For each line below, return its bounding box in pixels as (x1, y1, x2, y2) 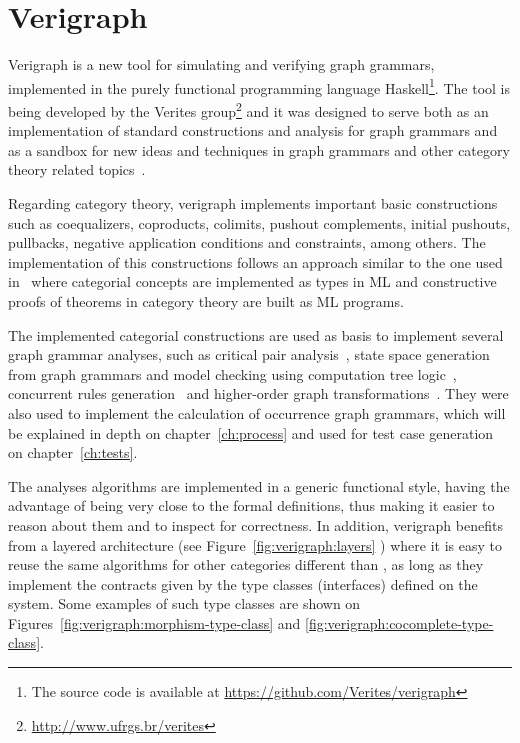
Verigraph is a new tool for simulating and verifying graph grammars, (8, 54, 435, 75)
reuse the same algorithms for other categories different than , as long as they (8, 554, 484, 575)
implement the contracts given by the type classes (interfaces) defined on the (8, 573, 478, 594)
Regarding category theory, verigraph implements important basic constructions (8, 193, 498, 213)
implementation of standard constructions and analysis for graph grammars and (8, 120, 498, 141)
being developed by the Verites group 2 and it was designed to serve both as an (8, 97, 489, 121)
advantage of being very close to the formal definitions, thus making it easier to (8, 495, 495, 516)
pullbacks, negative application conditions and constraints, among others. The (8, 232, 486, 253)
